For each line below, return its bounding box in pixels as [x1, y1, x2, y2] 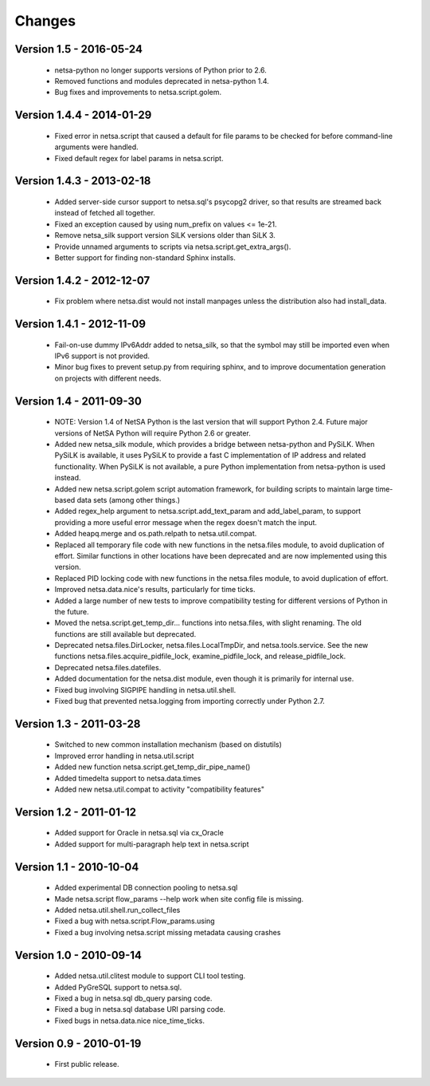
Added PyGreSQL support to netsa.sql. [54, 982, 182, 992]
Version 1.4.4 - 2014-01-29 [14, 109, 152, 122]
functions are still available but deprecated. [54, 629, 197, 638]
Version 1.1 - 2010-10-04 [14, 860, 139, 874]
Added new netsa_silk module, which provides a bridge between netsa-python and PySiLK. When [54, 440, 375, 449]
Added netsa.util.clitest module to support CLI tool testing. [54, 971, 246, 981]
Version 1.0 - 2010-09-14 [14, 948, 143, 962]
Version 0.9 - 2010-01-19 [14, 1037, 142, 1050]
